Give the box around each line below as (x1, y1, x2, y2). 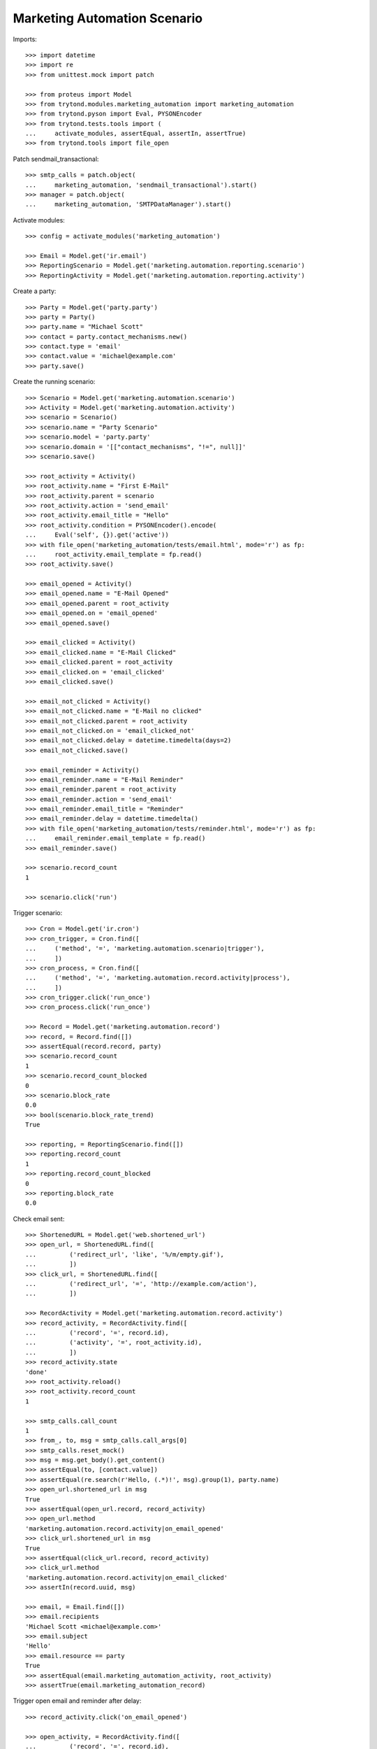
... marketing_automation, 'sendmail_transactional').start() (25, 180, 258, 189)
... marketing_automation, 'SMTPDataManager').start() (25, 200, 232, 208)
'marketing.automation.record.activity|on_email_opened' (25, 1524, 225, 1532)
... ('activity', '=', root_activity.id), (25, 1338, 202, 1347)
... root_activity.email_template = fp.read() (25, 550, 202, 558)
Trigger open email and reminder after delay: (13, 1697, 142, 1705)
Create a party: (13, 287, 57, 295)
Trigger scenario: (13, 908, 63, 916)
